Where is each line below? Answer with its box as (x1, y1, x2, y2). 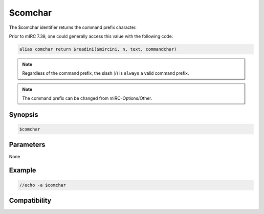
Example (9, 166, 36, 174)
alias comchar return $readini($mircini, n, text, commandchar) (19, 46, 177, 52)
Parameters (9, 141, 45, 149)
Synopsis (9, 110, 39, 119)
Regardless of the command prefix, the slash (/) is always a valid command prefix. (22, 70, 189, 76)
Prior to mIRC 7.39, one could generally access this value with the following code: (9, 33, 173, 39)
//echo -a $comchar (19, 182, 66, 188)
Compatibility (9, 196, 51, 205)
